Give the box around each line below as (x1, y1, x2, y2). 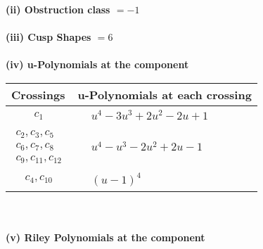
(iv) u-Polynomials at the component (6, 57, 189, 72)
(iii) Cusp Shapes (6, 30, 91, 44)
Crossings (11, 86, 65, 103)
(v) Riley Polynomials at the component (6, 230, 205, 245)
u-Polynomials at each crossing (77, 86, 252, 103)
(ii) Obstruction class (6, 2, 110, 16)
